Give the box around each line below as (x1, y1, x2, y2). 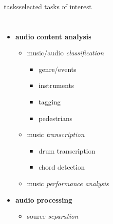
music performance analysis (27, 178, 109, 188)
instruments (38, 80, 74, 90)
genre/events (38, 64, 76, 74)
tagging (38, 96, 61, 106)
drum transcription (38, 145, 95, 155)
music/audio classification (27, 48, 104, 58)
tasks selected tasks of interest (4, 1, 92, 11)
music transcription (27, 129, 85, 139)
